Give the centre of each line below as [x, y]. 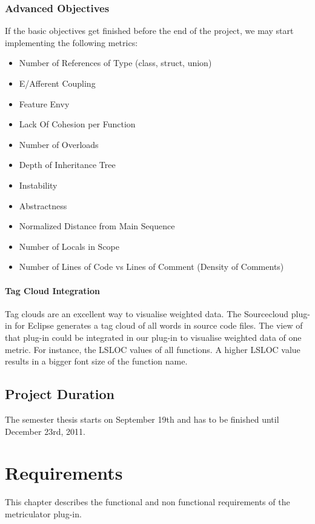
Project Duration [60, 394]
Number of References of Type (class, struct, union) [115, 63]
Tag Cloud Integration [52, 290]
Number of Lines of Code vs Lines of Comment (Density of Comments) [151, 267]
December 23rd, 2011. [45, 431]
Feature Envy [44, 103]
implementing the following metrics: [71, 42]
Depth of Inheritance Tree [67, 165]
